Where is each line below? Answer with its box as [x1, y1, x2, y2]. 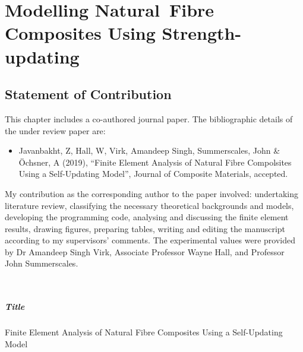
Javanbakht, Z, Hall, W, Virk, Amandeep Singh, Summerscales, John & [18, 144, 280, 157]
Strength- [162, 21, 242, 45]
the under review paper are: [5, 124, 106, 137]
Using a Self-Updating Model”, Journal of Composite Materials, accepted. [18, 167, 288, 180]
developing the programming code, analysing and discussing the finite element [5, 211, 289, 223]
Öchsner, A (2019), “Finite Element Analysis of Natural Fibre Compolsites [18, 156, 292, 168]
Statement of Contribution [5, 85, 172, 103]
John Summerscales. [5, 257, 78, 269]
